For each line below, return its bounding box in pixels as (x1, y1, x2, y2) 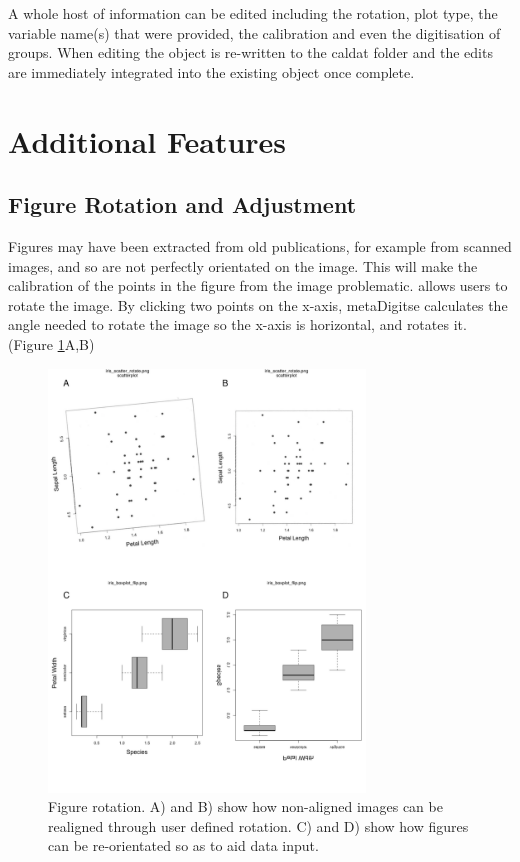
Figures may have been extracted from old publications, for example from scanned (8, 235, 512, 256)
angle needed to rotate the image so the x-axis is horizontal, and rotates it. (8, 314, 467, 335)
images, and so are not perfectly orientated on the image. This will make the (8, 255, 478, 276)
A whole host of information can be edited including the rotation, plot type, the (8, 3, 498, 23)
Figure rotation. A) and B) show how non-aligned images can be (48, 796, 443, 817)
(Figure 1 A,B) (8, 333, 95, 354)
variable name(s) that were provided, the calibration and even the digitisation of (8, 22, 501, 43)
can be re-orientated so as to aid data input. (48, 835, 319, 856)
